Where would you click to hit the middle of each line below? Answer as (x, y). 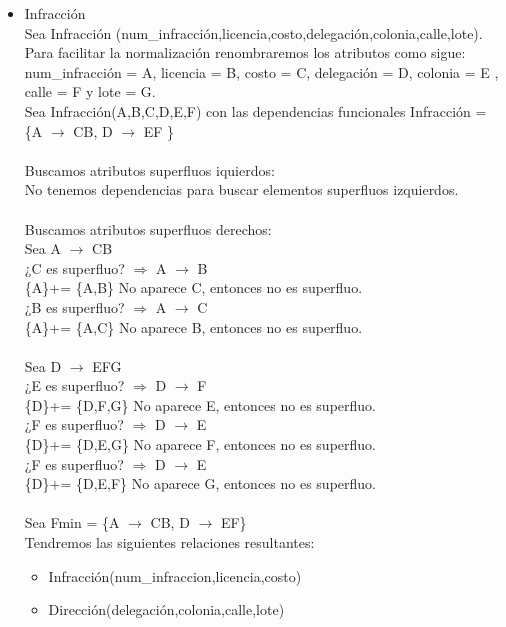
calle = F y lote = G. (90, 91)
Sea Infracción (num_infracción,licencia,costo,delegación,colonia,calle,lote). (253, 32)
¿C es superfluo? (74, 267)
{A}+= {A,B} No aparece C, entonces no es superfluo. (193, 287)
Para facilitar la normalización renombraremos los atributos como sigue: (245, 52)
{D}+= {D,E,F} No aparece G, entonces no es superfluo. (200, 483)
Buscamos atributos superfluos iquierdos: (149, 169)
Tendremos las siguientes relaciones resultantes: (169, 542)
